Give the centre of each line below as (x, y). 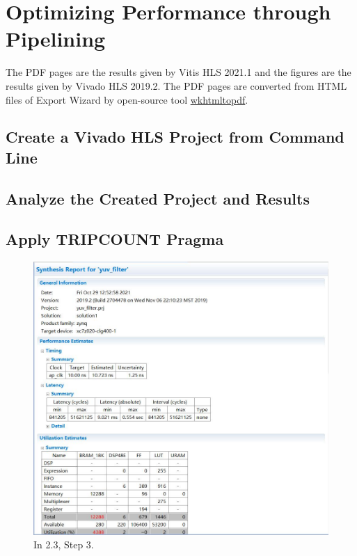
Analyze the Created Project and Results (158, 198)
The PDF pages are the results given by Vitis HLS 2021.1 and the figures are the (178, 72)
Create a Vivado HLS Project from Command (175, 137)
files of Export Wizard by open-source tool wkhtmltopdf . (127, 99)
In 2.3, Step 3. (64, 545)
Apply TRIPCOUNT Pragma (115, 239)
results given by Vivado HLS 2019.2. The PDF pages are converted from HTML (176, 85)
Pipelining (56, 39)
